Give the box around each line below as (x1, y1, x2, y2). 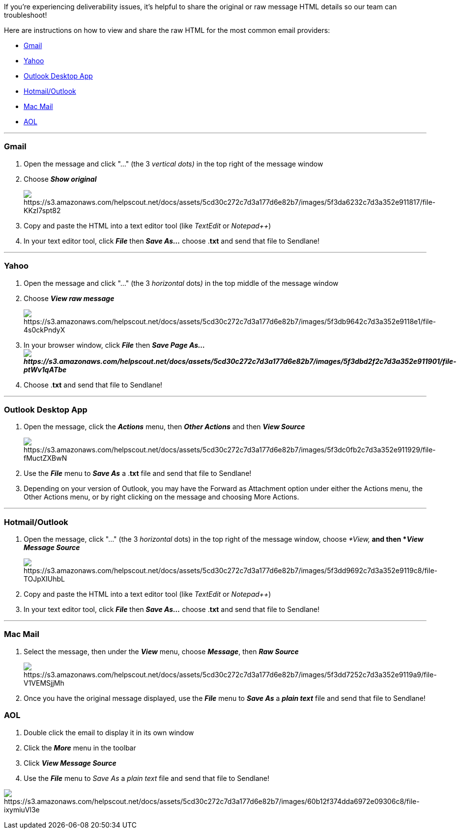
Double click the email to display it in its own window (24, 728, 194, 737)
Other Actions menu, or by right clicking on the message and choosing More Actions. (24, 493, 299, 501)
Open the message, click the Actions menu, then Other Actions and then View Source (24, 422, 305, 431)
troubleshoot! (4, 11, 47, 19)
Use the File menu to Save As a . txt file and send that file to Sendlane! (24, 469, 252, 478)
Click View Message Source (24, 758, 116, 767)
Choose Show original (24, 174, 97, 183)
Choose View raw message (24, 294, 115, 303)
